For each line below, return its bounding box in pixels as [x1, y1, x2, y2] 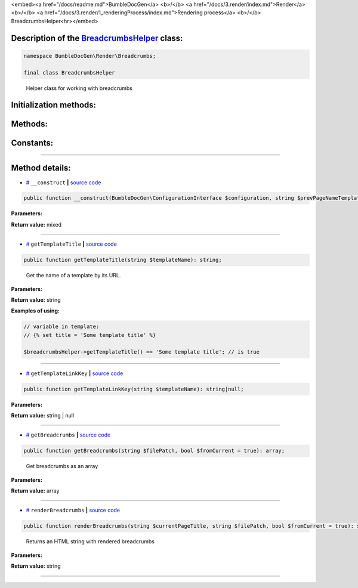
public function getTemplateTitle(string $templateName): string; [23, 256, 222, 264]
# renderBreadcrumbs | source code [26, 507, 121, 514]
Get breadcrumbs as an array [26, 463, 98, 470]
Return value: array [11, 487, 60, 494]
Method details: [11, 163, 71, 173]
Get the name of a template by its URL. [26, 272, 121, 279]
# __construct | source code [26, 179, 101, 186]
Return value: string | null [11, 411, 75, 419]
